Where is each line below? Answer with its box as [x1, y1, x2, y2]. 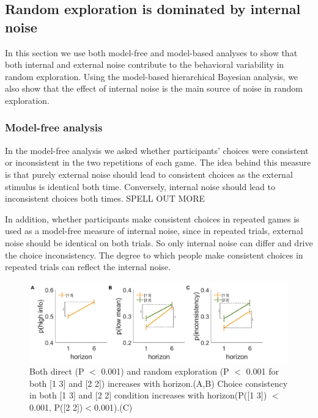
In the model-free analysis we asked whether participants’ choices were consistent [5, 144, 309, 156]
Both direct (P [29, 365, 84, 378]
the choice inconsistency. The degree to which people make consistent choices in [5, 248, 303, 261]
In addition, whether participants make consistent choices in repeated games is [5, 212, 300, 225]
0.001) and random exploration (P [101, 365, 229, 378]
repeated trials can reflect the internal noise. [5, 260, 171, 273]
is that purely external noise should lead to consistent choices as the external [5, 167, 293, 180]
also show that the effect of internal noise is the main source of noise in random [5, 82, 303, 95]
